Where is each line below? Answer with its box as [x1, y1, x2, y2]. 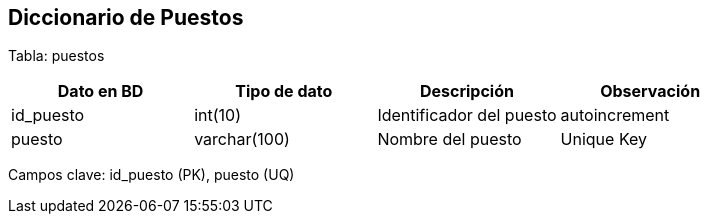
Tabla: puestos [8, 47, 105, 65]
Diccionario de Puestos [8, 5, 244, 30]
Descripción [419, 81, 514, 102]
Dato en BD [57, 81, 144, 102]
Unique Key [560, 129, 648, 150]
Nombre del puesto [377, 129, 522, 150]
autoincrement [560, 105, 670, 126]
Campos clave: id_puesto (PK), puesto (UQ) [8, 166, 295, 184]
